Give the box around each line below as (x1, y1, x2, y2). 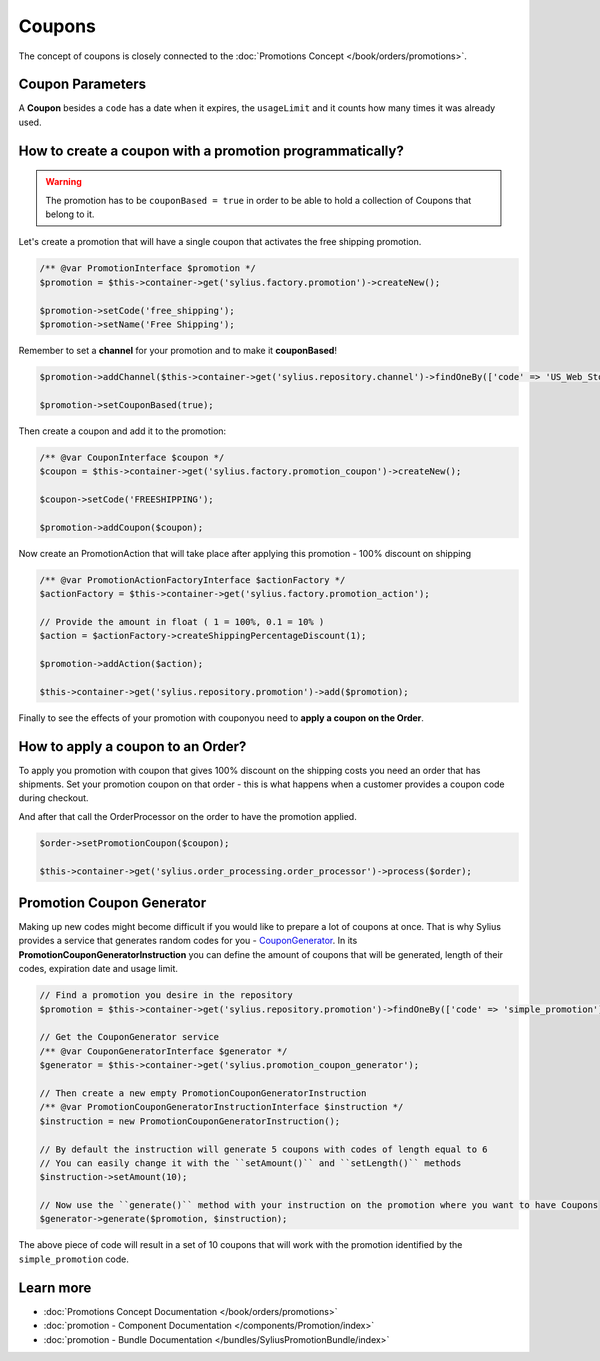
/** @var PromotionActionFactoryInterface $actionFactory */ (39, 574, 346, 585)
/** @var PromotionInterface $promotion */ (39, 263, 257, 274)
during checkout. (18, 792, 89, 804)
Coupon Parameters (18, 76, 147, 93)
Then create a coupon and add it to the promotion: (18, 425, 227, 437)
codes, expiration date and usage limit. (18, 963, 179, 975)
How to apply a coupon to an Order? (18, 738, 247, 755)
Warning (45, 176, 82, 188)
